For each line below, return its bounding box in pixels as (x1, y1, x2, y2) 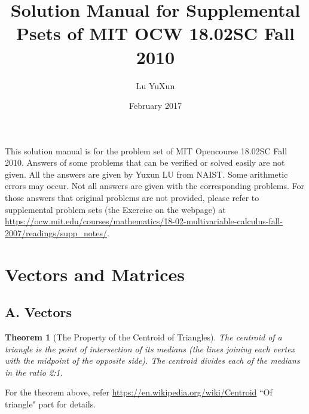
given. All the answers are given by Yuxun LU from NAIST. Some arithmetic (5, 168, 288, 180)
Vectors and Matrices (5, 261, 185, 286)
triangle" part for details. (5, 397, 96, 410)
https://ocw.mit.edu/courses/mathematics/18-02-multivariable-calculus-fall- (5, 215, 283, 227)
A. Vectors (5, 303, 72, 321)
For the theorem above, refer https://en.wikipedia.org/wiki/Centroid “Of (5, 386, 273, 398)
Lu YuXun (136, 79, 175, 92)
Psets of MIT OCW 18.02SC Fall (16, 21, 295, 45)
